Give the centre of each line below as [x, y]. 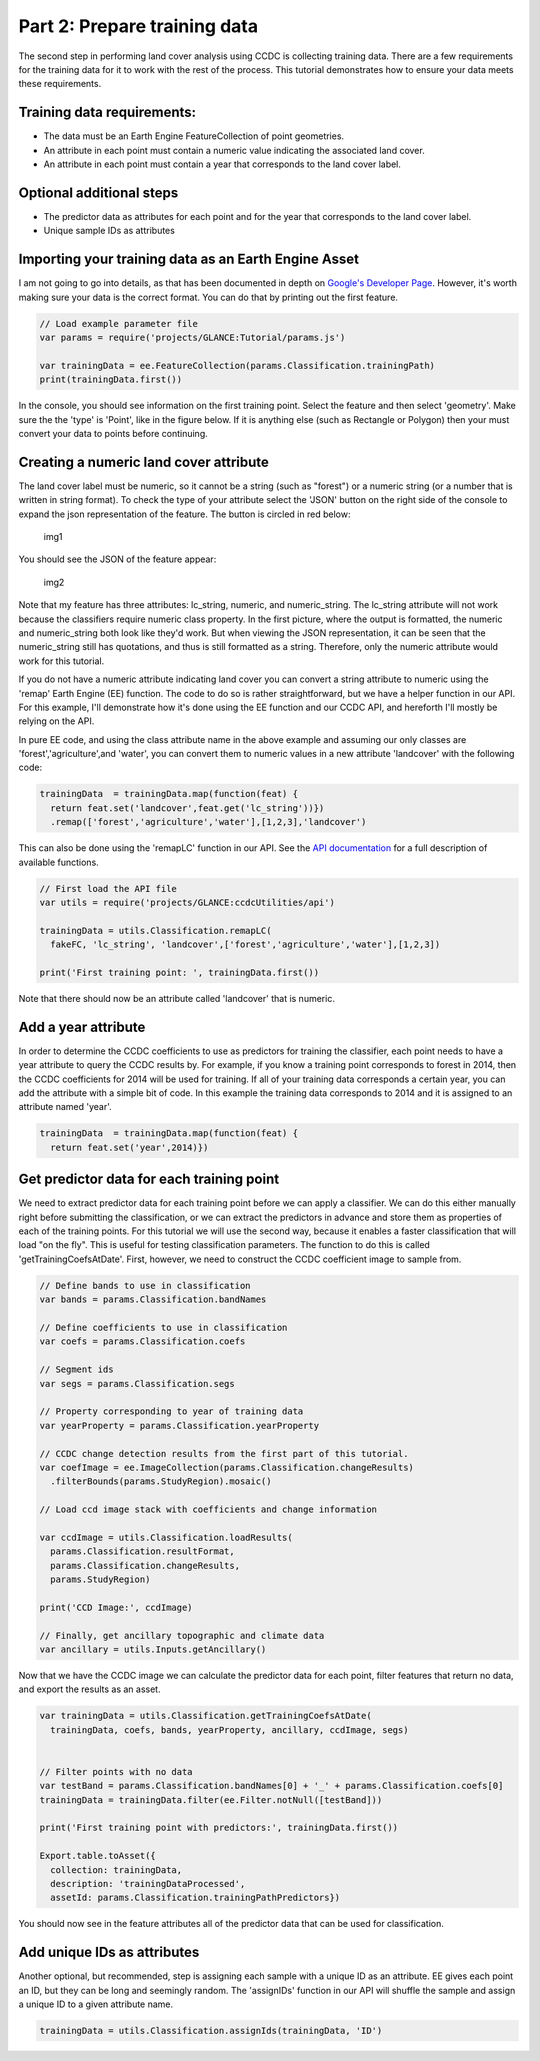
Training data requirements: [107, 112]
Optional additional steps [98, 192]
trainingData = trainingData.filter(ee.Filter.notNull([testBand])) [211, 1799]
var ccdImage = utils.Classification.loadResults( [166, 1537]
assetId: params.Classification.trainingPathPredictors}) [195, 1898]
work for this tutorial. [61, 661]
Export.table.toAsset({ [98, 1856]
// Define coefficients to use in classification [163, 1327]
